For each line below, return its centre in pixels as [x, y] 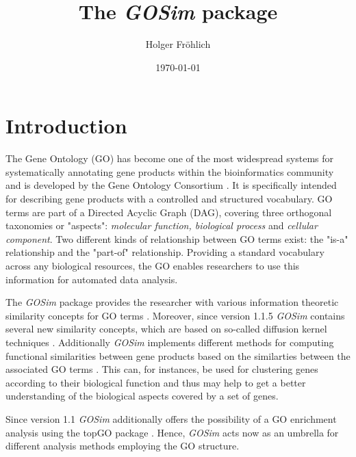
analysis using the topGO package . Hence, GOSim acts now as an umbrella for [172, 432]
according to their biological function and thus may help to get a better [156, 382]
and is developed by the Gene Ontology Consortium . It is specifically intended [171, 185]
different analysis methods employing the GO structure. [123, 446]
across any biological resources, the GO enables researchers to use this [153, 265]
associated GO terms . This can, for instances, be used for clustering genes [162, 369]
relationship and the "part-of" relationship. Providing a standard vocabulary [165, 252]
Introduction [66, 126]
